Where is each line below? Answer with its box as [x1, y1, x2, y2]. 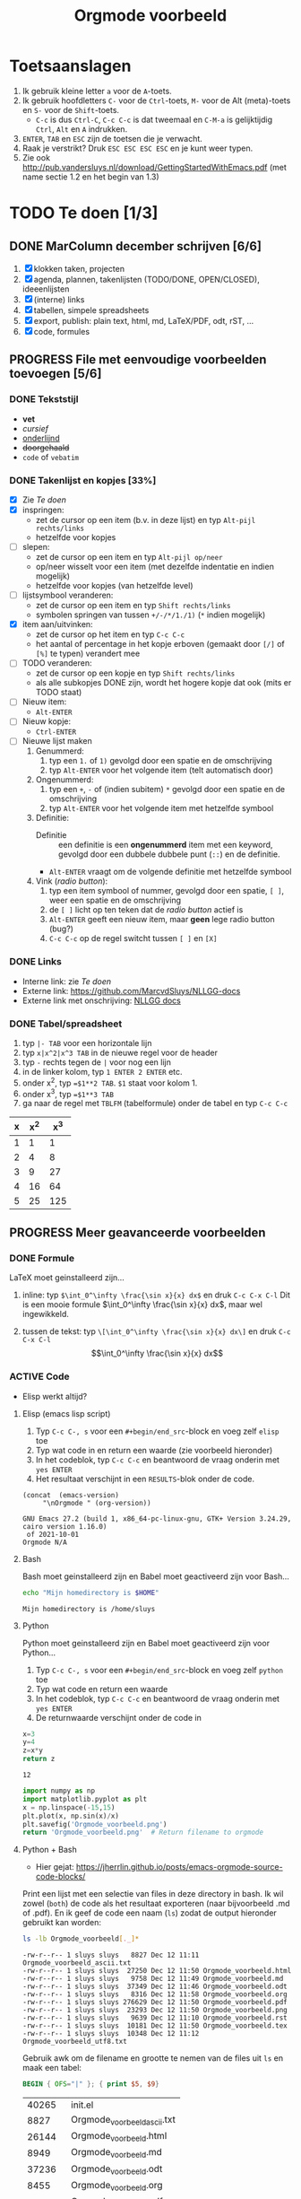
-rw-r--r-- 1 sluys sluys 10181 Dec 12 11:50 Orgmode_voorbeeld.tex [21, 2021, 288, 2030]
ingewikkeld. [21, 1309, 70, 1320]
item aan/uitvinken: [21, 619, 93, 630]
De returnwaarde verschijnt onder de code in [35, 1712, 202, 1723]
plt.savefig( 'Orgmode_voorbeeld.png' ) [21, 1819, 168, 1828]
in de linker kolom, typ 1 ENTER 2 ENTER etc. [21, 1067, 183, 1078]
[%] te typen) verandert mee [35, 648, 141, 659]
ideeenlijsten [21, 284, 70, 294]
